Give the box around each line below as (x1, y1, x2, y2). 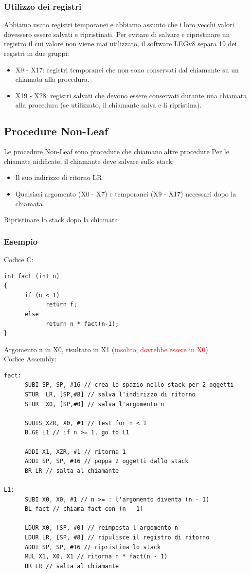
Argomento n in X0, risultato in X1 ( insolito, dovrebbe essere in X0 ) (4, 344, 208, 354)
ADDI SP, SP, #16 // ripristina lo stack (24, 543, 161, 551)
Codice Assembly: (4, 354, 57, 364)
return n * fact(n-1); (45, 320, 119, 327)
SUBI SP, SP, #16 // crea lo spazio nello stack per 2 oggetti (24, 381, 234, 389)
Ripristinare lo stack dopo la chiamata (4, 215, 118, 225)
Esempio (4, 235, 38, 247)
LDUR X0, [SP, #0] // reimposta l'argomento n (24, 524, 178, 532)
